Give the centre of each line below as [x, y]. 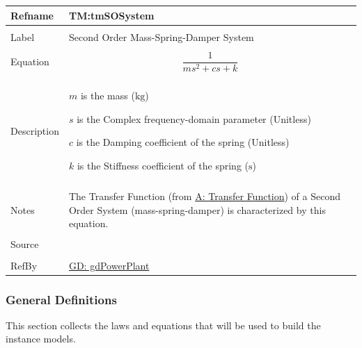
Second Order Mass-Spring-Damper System [161, 36]
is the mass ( [108, 96]
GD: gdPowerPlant [109, 265]
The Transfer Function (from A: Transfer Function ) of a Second [205, 196]
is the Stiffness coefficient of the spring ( [163, 166]
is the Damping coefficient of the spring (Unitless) [183, 142]
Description [35, 130]
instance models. [41, 339]
